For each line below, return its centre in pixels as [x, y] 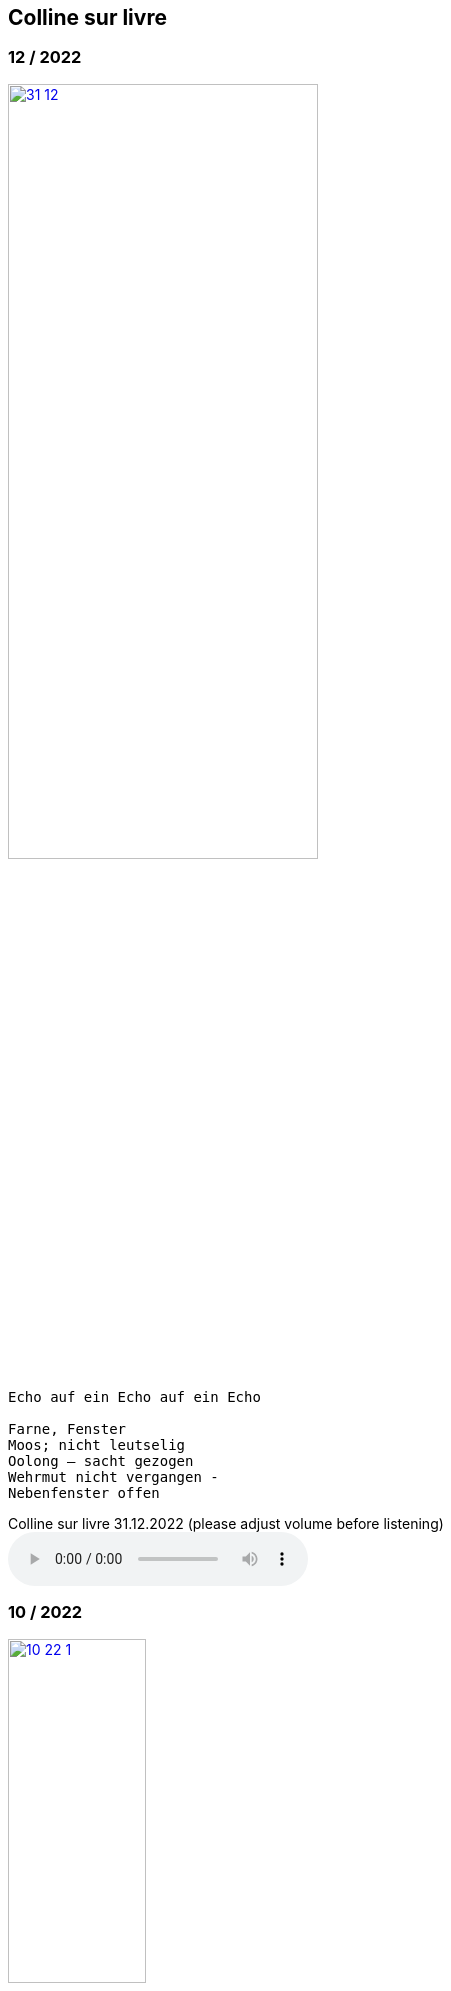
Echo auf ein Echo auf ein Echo [134, 1396]
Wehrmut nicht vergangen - [113, 1476]
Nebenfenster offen [84, 1492]
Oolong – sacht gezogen [101, 1460]
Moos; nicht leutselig [97, 1444]
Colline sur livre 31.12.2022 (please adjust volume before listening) [226, 1523]
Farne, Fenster [67, 1428]
